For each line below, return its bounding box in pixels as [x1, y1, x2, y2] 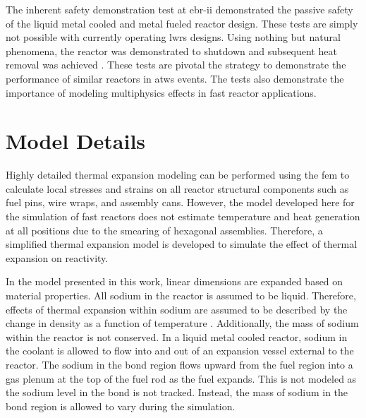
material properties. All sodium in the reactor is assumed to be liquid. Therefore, [6, 288, 356, 303]
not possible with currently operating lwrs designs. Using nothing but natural [6, 30, 341, 44]
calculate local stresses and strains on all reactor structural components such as [6, 181, 349, 196]
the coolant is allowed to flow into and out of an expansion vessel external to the [6, 343, 354, 358]
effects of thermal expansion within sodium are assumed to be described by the [6, 301, 348, 316]
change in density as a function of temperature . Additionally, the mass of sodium [6, 316, 359, 330]
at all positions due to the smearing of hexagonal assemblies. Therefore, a [6, 222, 323, 237]
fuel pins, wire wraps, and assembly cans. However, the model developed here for [6, 195, 355, 210]
